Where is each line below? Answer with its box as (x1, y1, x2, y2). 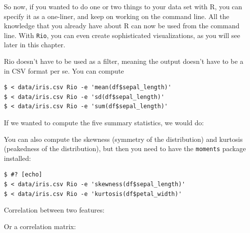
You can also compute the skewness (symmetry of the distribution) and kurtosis (4, 134, 243, 144)
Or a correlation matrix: (4, 221, 76, 231)
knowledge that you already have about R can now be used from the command (4, 20, 240, 31)
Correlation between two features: (4, 205, 105, 215)
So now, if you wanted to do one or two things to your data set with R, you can (4, 1, 242, 11)
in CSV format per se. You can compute (4, 65, 124, 76)
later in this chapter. (4, 39, 65, 50)
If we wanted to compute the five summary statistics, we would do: (4, 117, 204, 127)
